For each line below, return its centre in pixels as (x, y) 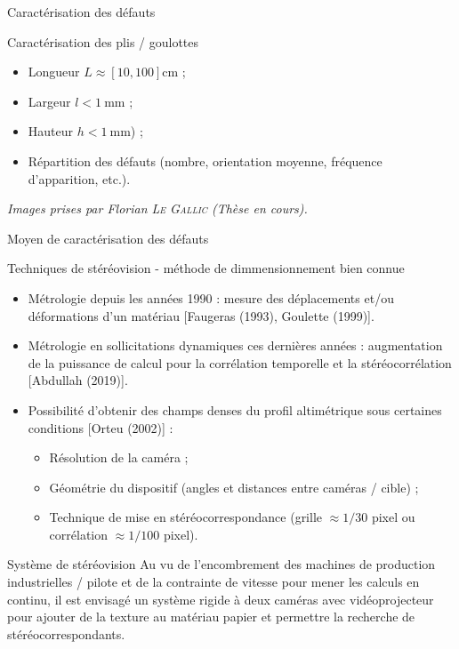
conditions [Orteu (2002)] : (101, 427)
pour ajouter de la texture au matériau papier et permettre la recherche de (211, 617)
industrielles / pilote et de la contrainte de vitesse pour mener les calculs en (213, 582)
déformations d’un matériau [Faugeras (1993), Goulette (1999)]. (201, 315)
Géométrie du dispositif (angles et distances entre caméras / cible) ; (234, 487)
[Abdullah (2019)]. (78, 380)
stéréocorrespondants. (66, 633)
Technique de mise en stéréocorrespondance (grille (186, 517)
